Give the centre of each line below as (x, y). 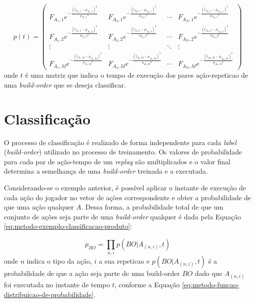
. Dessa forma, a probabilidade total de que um (152, 207)
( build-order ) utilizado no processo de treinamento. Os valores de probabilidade (123, 152)
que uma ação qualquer (39, 207)
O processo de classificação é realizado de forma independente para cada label (120, 142)
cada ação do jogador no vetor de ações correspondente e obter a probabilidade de (127, 197)
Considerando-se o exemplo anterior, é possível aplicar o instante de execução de (125, 187)
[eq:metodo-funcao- (211, 285)
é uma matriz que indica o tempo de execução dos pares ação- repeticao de (137, 75)
